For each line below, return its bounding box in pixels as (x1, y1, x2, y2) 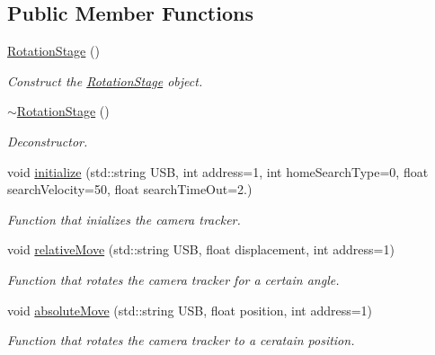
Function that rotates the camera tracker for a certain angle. (7, 270, 340, 288)
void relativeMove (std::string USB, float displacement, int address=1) (7, 240, 395, 259)
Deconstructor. (7, 131, 88, 150)
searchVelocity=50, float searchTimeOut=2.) (7, 180, 253, 199)
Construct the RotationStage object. (7, 71, 203, 90)
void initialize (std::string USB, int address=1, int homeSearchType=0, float (7, 162, 429, 181)
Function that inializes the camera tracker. (7, 209, 241, 228)
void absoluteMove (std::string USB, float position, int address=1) (7, 300, 373, 319)
